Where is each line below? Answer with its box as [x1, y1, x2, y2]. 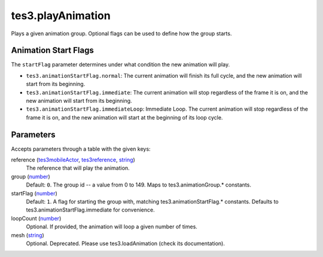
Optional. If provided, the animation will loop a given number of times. [26, 223, 197, 230]
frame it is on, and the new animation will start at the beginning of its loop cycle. [26, 114, 223, 121]
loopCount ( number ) [11, 215, 62, 222]
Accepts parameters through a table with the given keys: [11, 145, 151, 152]
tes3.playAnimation [11, 9, 111, 22]
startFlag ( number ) [11, 189, 58, 197]
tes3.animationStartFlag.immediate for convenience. [26, 206, 155, 213]
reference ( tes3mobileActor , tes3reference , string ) [11, 156, 136, 164]
